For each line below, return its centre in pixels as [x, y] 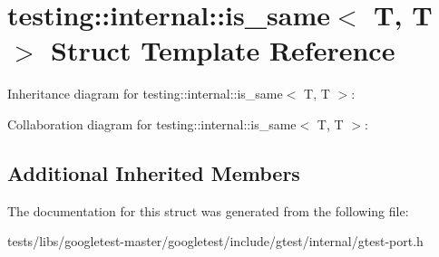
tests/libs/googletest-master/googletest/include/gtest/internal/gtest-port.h [215, 241]
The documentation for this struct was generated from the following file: [208, 210]
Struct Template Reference [223, 50]
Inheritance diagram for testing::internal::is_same [145, 94]
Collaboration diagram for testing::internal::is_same [152, 124]
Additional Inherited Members [154, 172]
